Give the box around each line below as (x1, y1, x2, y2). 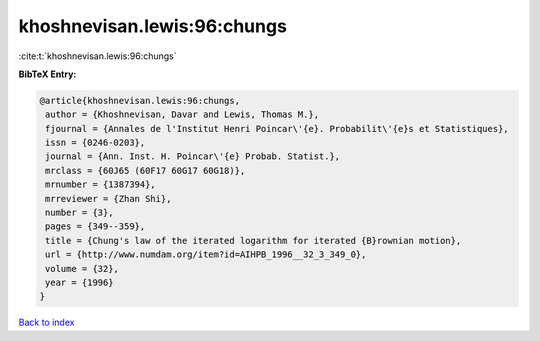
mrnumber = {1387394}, (45, 179, 157, 190)
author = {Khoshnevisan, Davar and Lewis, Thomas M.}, (45, 109, 320, 120)
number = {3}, (45, 207, 114, 219)
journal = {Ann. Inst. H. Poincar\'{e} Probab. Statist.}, (45, 151, 341, 162)
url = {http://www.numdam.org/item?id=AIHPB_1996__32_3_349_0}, (45, 249, 367, 260)
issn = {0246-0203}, (45, 137, 146, 149)
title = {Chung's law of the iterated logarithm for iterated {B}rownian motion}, (45, 235, 462, 246)
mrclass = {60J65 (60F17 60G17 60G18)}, (45, 165, 246, 176)
